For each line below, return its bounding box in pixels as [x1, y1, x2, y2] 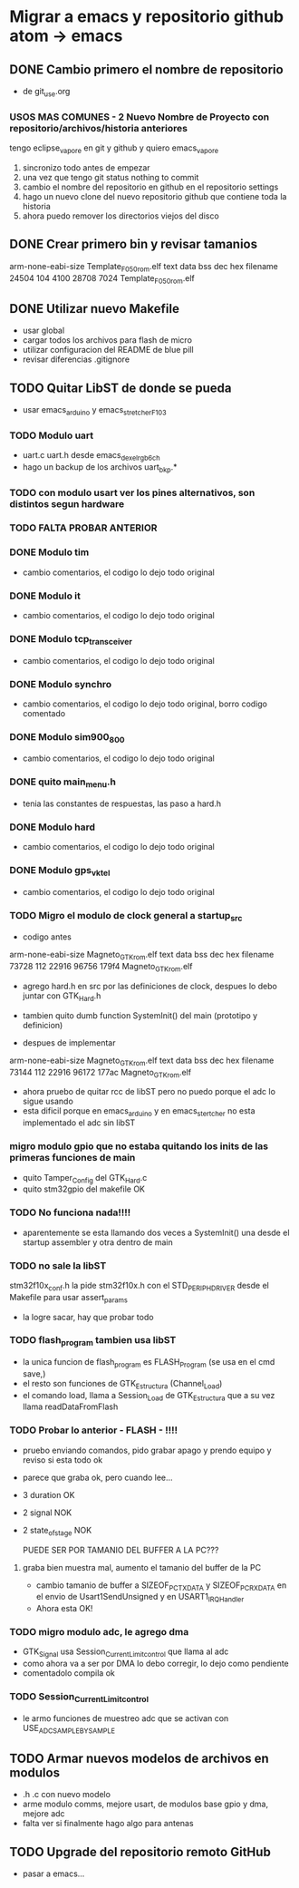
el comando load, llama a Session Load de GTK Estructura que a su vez [22, 1389, 275, 1403]
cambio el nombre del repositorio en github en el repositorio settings [22, 181, 279, 192]
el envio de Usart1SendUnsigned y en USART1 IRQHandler [35, 1591, 245, 1604]
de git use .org [22, 86, 71, 99]
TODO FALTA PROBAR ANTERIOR [9, 521, 158, 534]
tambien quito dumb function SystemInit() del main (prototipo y [22, 1009, 258, 1021]
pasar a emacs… [22, 1868, 85, 1879]
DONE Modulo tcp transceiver [9, 632, 133, 647]
